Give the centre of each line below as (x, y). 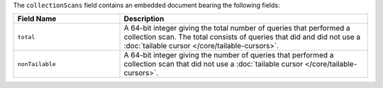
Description (144, 19)
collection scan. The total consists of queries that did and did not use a (242, 37)
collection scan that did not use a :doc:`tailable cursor (213, 64)
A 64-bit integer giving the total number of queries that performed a (237, 28)
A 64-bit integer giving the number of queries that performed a (229, 55)
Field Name (37, 19)
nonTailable (37, 64)
